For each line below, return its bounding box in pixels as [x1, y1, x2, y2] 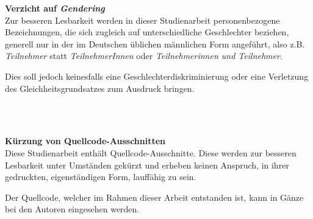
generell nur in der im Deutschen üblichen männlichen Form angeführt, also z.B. [5, 37, 305, 50]
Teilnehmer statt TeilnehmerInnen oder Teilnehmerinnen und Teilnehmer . [5, 49, 282, 62]
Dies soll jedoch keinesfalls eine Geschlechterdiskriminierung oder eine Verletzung [5, 69, 309, 82]
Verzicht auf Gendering [5, 2, 105, 14]
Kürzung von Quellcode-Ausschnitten [5, 134, 166, 147]
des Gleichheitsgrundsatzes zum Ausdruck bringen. [5, 82, 195, 94]
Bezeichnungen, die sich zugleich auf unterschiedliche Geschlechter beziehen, [5, 26, 289, 38]
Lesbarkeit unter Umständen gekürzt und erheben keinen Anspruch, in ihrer [5, 158, 289, 171]
